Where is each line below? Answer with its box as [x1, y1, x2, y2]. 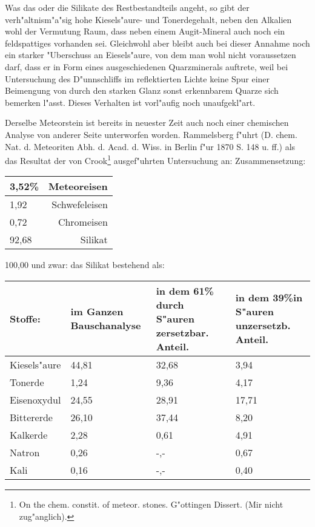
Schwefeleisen [51, 197, 108, 212]
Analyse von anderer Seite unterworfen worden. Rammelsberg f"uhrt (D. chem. [5, 128, 297, 140]
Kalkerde [10, 427, 48, 442]
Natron [10, 445, 40, 459]
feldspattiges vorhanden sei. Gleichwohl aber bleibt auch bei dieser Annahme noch [5, 36, 310, 49]
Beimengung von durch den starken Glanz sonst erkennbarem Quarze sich [5, 84, 279, 97]
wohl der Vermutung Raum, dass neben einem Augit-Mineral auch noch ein [5, 25, 285, 38]
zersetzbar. [156, 325, 209, 339]
